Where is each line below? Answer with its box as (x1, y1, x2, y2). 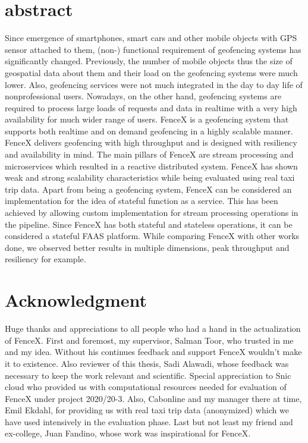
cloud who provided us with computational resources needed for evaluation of (5, 381, 287, 393)
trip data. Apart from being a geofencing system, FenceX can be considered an (5, 183, 292, 195)
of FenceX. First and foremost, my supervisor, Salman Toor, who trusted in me (5, 334, 294, 346)
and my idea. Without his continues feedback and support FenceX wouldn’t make (5, 345, 302, 358)
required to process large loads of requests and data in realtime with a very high (5, 101, 297, 114)
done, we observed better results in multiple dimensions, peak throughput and (5, 241, 290, 253)
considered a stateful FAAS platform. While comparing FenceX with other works (5, 230, 300, 242)
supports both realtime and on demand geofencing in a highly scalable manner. (5, 124, 293, 137)
